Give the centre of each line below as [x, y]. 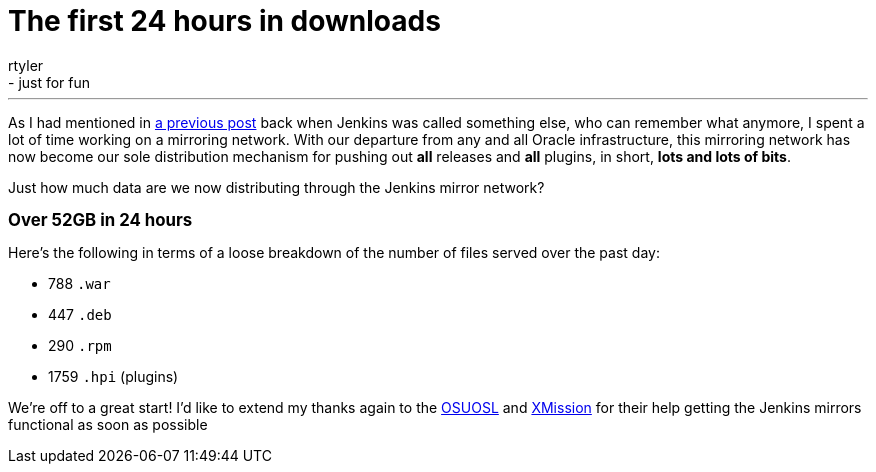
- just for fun [49, 82]
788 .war [79, 283]
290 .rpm [80, 345]
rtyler [26, 65]
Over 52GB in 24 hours [100, 219]
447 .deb [80, 314]
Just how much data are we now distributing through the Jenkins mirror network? [276, 187]
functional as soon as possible [108, 424]
